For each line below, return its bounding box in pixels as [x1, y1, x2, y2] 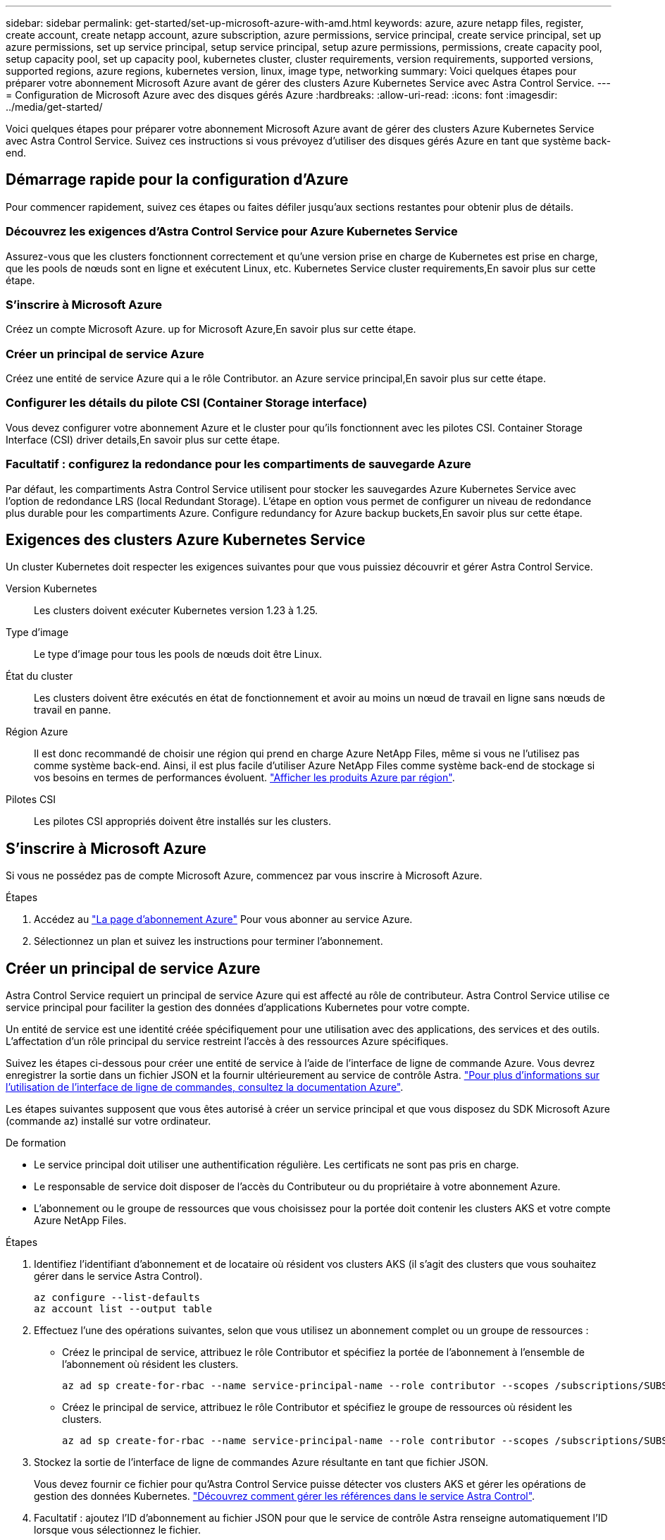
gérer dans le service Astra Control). [34, 1270, 203, 1283]
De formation [6, 1137, 66, 1149]
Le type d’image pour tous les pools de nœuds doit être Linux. [34, 648, 323, 661]
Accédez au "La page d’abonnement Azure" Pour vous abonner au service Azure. [34, 913, 413, 926]
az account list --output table [34, 1303, 212, 1315]
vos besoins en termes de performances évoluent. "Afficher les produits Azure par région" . [34, 771, 455, 784]
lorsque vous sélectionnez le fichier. [34, 1524, 201, 1536]
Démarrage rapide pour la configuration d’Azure [6, 171, 349, 189]
